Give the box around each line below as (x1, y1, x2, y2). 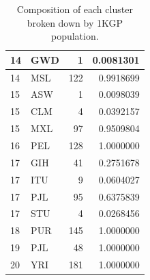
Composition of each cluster (16, 2, 133, 16)
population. (50, 29, 99, 43)
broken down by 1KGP (27, 15, 123, 29)
